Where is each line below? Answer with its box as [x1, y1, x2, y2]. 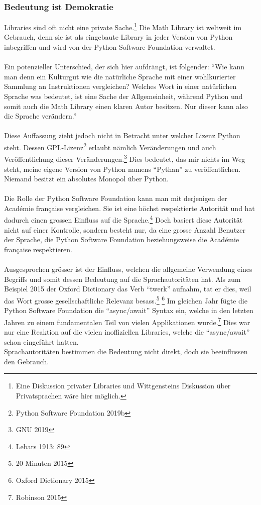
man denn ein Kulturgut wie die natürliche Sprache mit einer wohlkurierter [4, 71, 236, 81]
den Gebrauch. [4, 356, 49, 366]
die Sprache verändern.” [4, 111, 77, 121]
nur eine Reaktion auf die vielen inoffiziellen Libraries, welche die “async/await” [4, 326, 250, 337]
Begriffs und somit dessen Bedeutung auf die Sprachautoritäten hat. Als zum [4, 273, 241, 284]
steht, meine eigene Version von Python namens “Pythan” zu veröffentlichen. [4, 163, 241, 174]
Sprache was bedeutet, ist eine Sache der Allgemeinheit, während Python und [4, 91, 243, 102]
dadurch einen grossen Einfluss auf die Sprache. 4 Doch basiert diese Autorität [4, 213, 243, 225]
